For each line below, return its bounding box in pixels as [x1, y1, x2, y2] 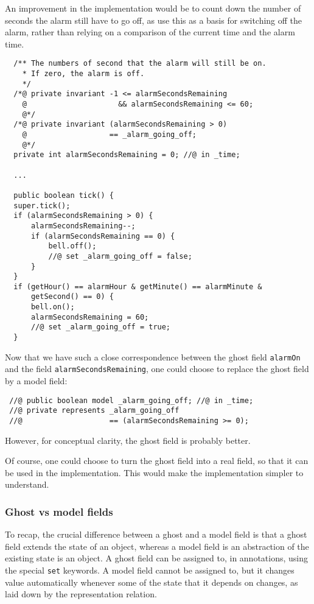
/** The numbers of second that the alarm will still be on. [13, 59, 267, 68]
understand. [5, 478, 49, 491]
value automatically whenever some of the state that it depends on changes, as [5, 575, 298, 588]
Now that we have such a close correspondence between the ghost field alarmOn [5, 350, 301, 363]
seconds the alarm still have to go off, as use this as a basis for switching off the [5, 13, 302, 26]
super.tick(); [13, 201, 71, 210]
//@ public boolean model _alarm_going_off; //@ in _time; [9, 396, 254, 405]
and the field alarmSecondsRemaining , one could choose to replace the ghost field [5, 362, 309, 375]
